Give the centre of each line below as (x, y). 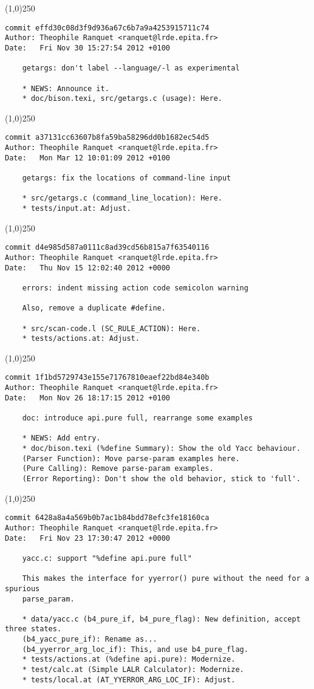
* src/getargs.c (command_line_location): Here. (122, 198)
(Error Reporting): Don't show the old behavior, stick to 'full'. (161, 479)
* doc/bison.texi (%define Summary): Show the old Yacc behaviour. (161, 449)
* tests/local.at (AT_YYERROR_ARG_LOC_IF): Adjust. (129, 680)
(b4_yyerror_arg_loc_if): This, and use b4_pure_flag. (135, 649)
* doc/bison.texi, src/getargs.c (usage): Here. (122, 99)
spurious (22, 588)
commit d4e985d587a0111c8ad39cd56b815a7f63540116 (107, 248)
